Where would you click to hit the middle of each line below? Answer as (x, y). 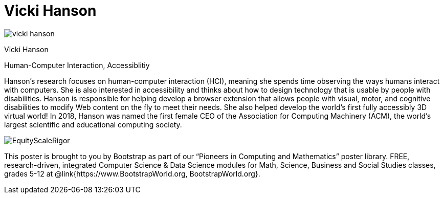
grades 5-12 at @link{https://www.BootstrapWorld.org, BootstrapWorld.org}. (132, 173)
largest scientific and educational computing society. (93, 124)
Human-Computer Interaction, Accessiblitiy (77, 65)
